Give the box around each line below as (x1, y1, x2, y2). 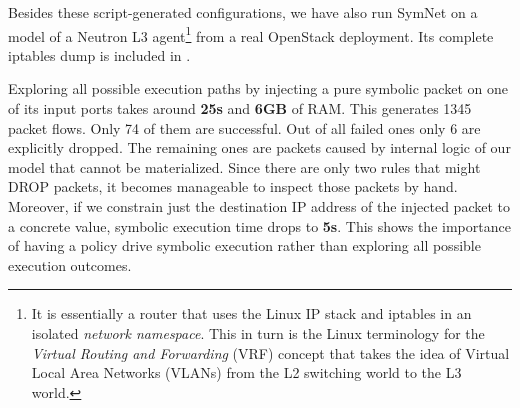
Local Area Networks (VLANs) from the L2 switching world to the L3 (31, 362, 462, 383)
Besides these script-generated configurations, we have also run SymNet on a (8, 2, 478, 22)
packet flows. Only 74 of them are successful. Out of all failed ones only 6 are (8, 117, 481, 138)
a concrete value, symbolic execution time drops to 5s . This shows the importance (8, 215, 511, 236)
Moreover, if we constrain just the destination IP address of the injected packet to (8, 196, 510, 216)
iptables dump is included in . (8, 44, 191, 65)
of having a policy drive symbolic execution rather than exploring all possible (8, 235, 481, 256)
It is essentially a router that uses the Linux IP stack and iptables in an (31, 303, 472, 324)
